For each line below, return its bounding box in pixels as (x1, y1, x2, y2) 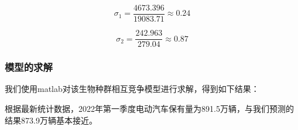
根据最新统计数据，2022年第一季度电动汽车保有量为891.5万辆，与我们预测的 (5, 102, 294, 114)
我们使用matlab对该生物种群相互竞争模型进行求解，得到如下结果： (5, 83, 259, 95)
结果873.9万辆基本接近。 (5, 114, 97, 126)
